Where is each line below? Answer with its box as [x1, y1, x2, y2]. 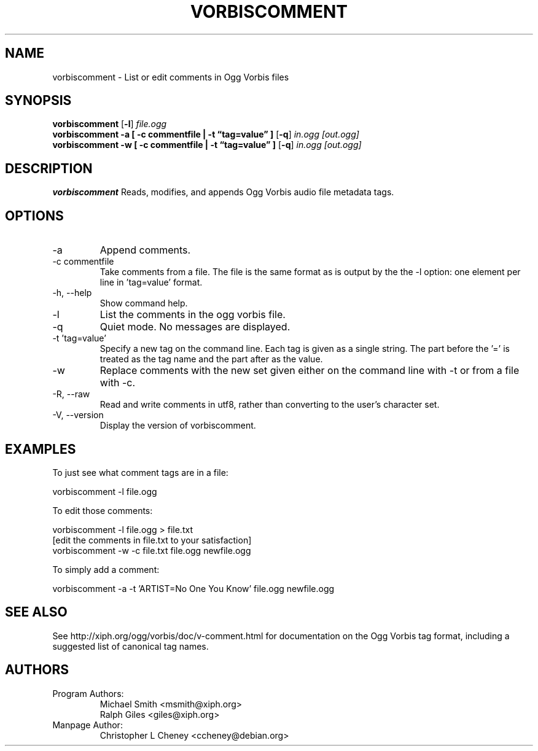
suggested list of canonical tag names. [52, 640, 209, 652]
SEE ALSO [5, 604, 68, 620]
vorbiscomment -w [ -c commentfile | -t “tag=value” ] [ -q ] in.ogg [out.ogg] [52, 139, 362, 150]
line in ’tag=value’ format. [99, 277, 203, 288]
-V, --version [52, 410, 104, 421]
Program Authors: [52, 688, 124, 699]
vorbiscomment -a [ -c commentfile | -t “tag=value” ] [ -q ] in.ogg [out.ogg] [52, 129, 359, 140]
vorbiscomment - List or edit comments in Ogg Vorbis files [52, 71, 289, 82]
